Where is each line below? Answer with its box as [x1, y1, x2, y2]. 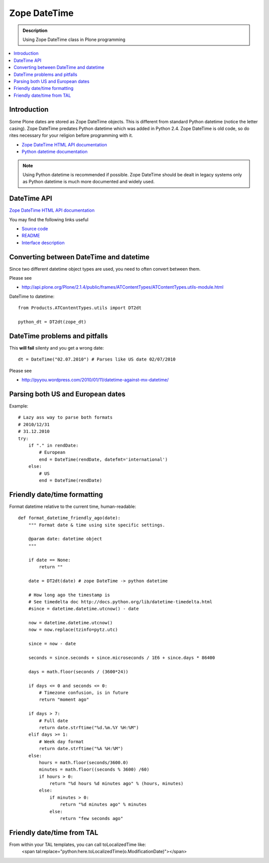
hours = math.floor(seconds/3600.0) [39, 760, 129, 765]
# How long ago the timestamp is [28, 592, 111, 598]
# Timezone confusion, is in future [39, 690, 129, 695]
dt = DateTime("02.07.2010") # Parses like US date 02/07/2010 [18, 357, 176, 362]
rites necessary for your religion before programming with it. [9, 132, 133, 138]
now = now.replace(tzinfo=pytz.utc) [28, 627, 118, 633]
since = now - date [28, 641, 76, 647]
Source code [21, 226, 48, 232]
